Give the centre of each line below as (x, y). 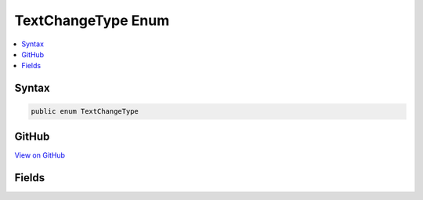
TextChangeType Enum (92, 20)
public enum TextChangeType (85, 111)
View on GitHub (40, 155)
